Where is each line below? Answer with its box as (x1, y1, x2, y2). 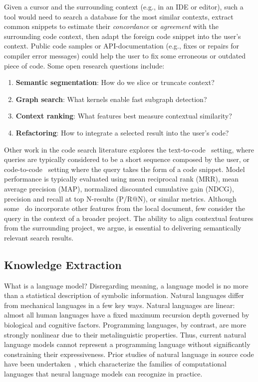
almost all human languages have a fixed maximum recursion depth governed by (4, 309, 250, 320)
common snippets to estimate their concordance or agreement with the (4, 21, 219, 31)
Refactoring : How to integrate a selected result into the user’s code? (15, 127, 229, 137)
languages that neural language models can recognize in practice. (4, 368, 203, 379)
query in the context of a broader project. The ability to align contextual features (4, 212, 254, 223)
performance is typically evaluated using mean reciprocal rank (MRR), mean (4, 173, 239, 184)
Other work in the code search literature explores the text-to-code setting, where (4, 144, 254, 154)
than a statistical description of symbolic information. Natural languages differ (4, 290, 244, 300)
